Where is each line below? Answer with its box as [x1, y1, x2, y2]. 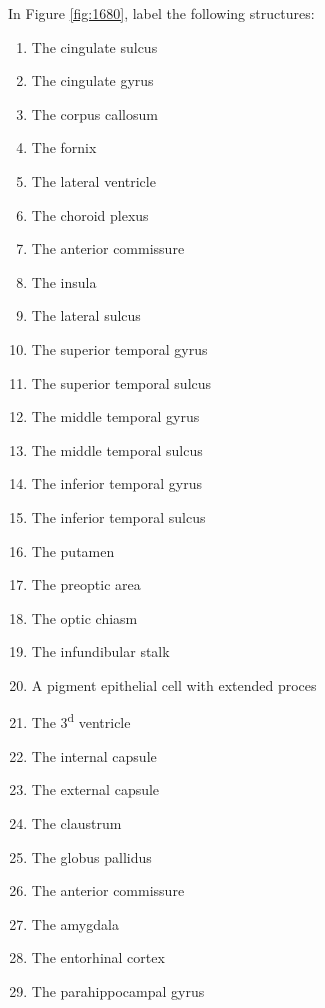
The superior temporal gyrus [31, 338, 208, 359]
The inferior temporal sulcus [31, 506, 206, 527]
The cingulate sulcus [31, 36, 158, 57]
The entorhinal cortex [31, 947, 165, 968]
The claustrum [31, 812, 122, 833]
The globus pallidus [31, 846, 152, 867]
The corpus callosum [31, 103, 158, 124]
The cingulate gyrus [31, 70, 154, 91]
